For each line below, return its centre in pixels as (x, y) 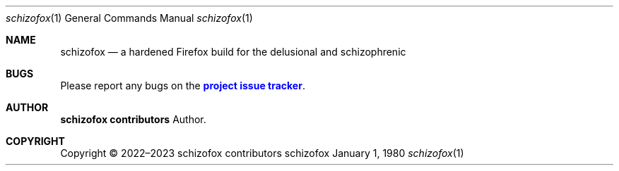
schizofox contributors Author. (133, 119)
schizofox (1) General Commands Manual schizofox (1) (129, 18)
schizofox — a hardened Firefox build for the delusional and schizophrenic (233, 52)
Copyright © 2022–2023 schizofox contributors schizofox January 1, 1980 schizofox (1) (262, 153)
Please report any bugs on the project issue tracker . (183, 85)
